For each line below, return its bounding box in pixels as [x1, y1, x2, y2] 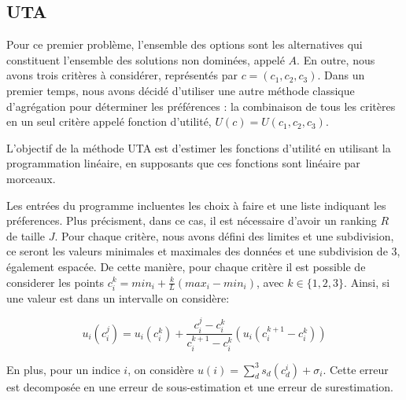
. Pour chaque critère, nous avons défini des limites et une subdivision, [54, 227, 394, 244]
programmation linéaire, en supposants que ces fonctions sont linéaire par [6, 155, 360, 171]
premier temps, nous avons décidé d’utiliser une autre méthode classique [6, 82, 355, 98]
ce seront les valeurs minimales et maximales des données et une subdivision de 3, [6, 243, 400, 259]
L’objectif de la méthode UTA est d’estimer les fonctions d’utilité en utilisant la [6, 139, 391, 156]
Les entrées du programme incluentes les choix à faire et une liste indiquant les [6, 196, 386, 213]
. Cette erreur [323, 361, 389, 377]
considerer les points [6, 273, 104, 290]
